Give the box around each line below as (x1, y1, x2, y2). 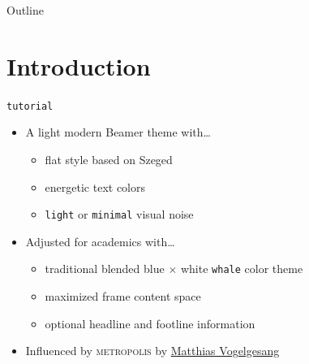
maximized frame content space (45, 288, 201, 305)
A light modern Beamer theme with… (25, 123, 211, 141)
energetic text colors (45, 178, 146, 195)
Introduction (6, 49, 151, 82)
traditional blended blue (45, 260, 165, 277)
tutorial (6, 100, 54, 112)
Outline (6, 2, 44, 18)
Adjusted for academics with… (25, 232, 175, 249)
